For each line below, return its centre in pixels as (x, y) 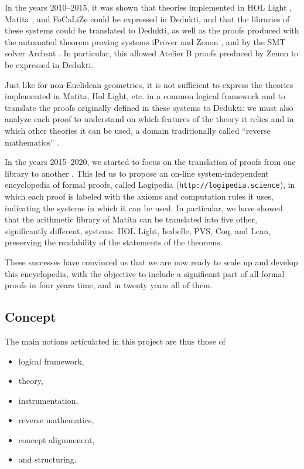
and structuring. (47, 459)
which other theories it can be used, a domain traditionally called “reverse (138, 130)
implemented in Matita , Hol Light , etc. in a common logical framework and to (145, 96)
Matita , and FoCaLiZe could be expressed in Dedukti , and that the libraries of (147, 18)
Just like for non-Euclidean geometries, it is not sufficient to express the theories (149, 84)
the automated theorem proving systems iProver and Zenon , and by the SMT (145, 41)
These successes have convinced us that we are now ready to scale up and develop (151, 262)
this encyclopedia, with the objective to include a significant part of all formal (145, 273)
